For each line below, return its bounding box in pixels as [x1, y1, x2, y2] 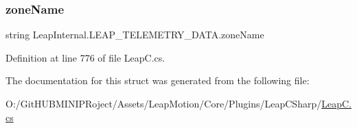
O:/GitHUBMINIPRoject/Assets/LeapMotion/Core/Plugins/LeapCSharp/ [5, 97, 322, 110]
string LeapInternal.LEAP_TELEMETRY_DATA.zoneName [5, 27, 264, 42]
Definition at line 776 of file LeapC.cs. [5, 50, 165, 64]
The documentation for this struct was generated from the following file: [5, 73, 310, 88]
